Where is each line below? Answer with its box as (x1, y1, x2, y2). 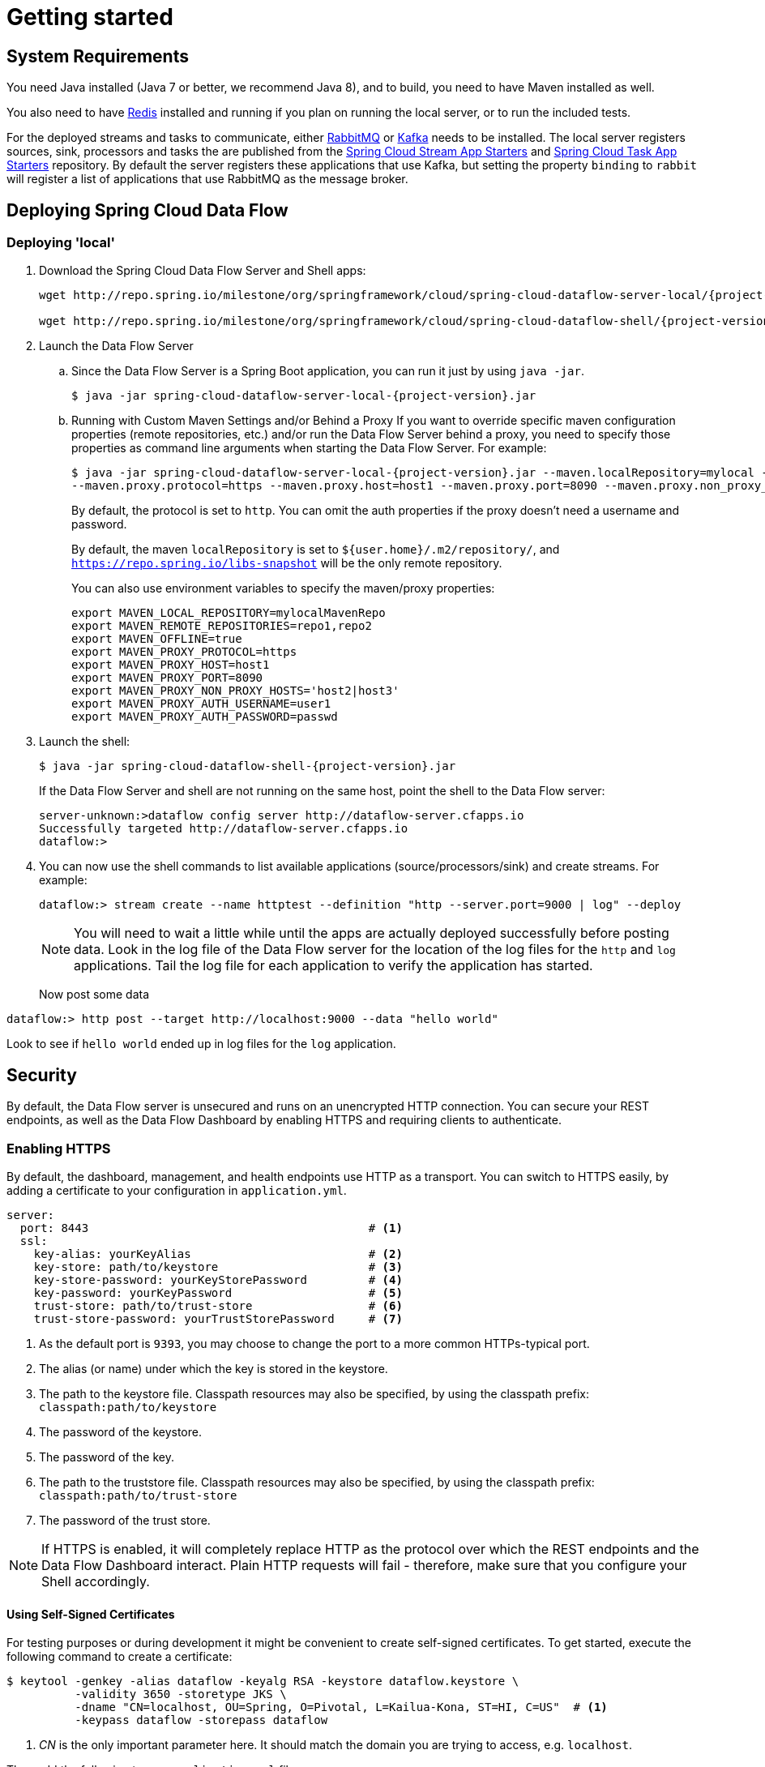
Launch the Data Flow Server (39, 339, 194, 353)
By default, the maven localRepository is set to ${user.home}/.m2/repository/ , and (71, 542, 560, 557)
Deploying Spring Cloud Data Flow (6, 199, 288, 220)
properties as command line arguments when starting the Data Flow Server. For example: (71, 441, 547, 456)
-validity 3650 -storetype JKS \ (75, 1688, 287, 1701)
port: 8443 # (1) (19, 1221, 403, 1234)
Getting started (6, 3, 173, 31)
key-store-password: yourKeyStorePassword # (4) (33, 1273, 403, 1286)
